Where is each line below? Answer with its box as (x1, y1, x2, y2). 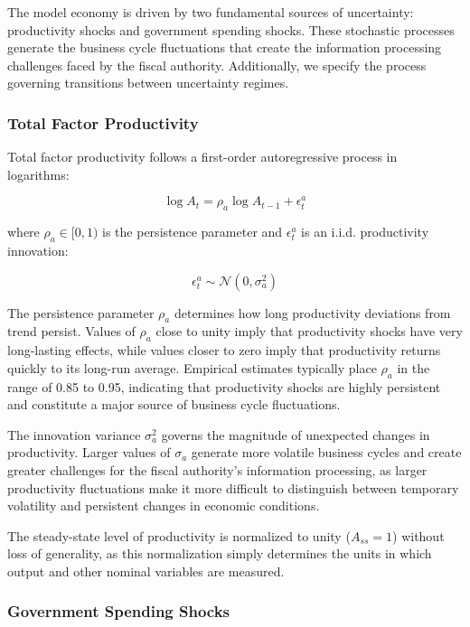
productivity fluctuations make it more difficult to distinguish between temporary (7, 478, 459, 497)
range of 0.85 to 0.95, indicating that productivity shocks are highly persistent (7, 377, 441, 396)
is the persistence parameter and (102, 222, 283, 241)
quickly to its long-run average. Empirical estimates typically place (7, 358, 377, 377)
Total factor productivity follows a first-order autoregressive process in (7, 147, 398, 166)
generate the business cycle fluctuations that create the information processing (7, 38, 442, 57)
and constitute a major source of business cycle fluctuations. (7, 395, 341, 414)
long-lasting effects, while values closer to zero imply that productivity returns (7, 341, 441, 360)
